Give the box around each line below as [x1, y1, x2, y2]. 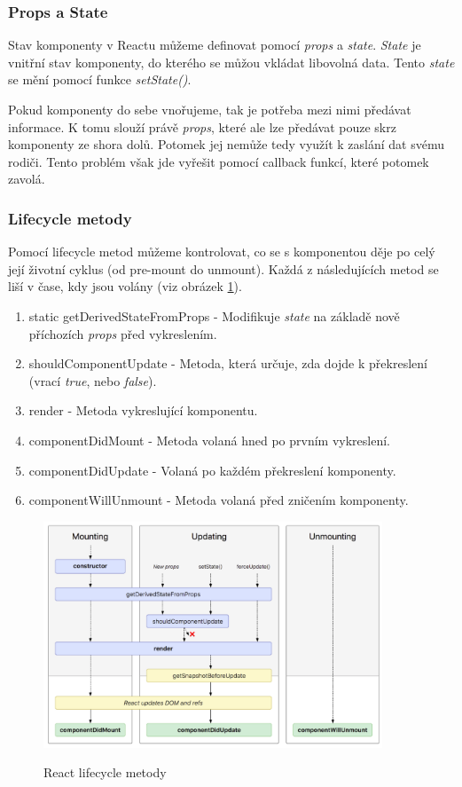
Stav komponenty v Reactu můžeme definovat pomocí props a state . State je [8, 35, 421, 54]
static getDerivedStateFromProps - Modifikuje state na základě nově [28, 306, 400, 325]
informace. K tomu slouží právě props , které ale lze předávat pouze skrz [8, 117, 396, 136]
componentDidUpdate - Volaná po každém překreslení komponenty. [28, 460, 396, 479]
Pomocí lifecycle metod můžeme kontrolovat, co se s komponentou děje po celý [8, 242, 435, 261]
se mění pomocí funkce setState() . [8, 70, 192, 89]
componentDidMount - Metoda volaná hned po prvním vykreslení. [28, 430, 390, 449]
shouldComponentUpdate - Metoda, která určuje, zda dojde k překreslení [28, 354, 427, 373]
